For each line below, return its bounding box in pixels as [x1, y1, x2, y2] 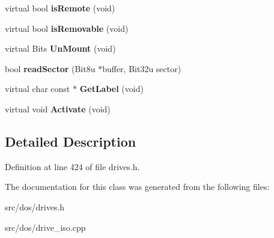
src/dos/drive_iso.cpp [5, 221, 86, 233]
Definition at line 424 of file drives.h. [5, 160, 140, 172]
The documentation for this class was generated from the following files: [5, 180, 270, 193]
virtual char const [5, 82, 70, 95]
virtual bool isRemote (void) [5, 2, 115, 14]
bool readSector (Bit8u [5, 62, 96, 75]
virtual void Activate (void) [5, 102, 111, 115]
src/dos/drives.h [5, 200, 65, 213]
